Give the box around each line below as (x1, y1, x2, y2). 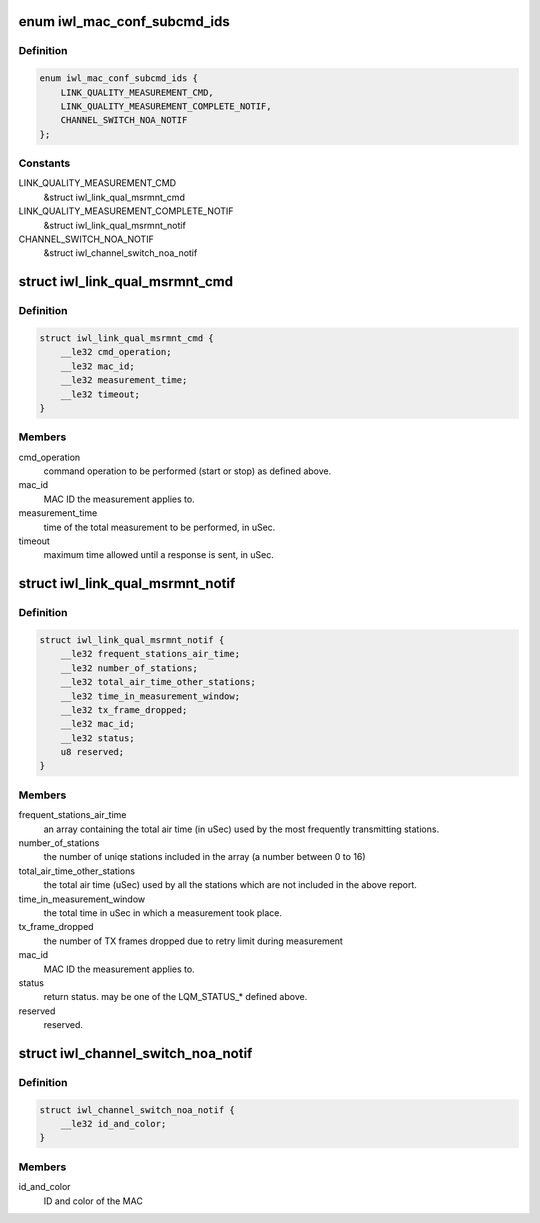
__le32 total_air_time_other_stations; (60, 676, 257, 688)
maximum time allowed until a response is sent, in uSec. (43, 549, 275, 561)
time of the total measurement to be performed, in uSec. (43, 521, 276, 533)
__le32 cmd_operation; (60, 346, 172, 358)
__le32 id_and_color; (60, 1118, 167, 1130)
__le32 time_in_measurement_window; (60, 690, 240, 702)
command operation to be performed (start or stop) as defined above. (43, 465, 332, 477)
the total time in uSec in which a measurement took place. (43, 906, 283, 919)
